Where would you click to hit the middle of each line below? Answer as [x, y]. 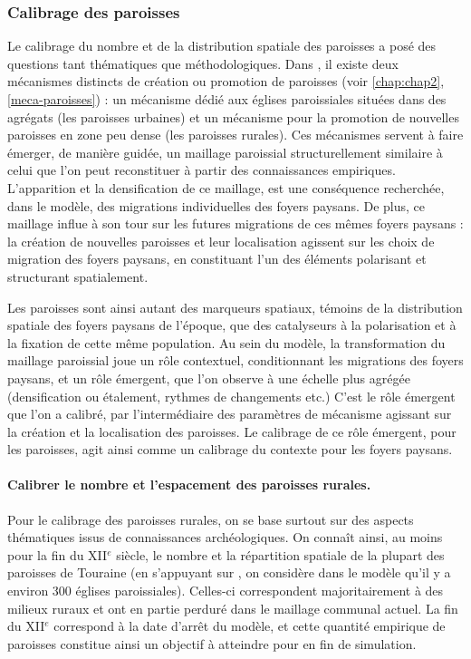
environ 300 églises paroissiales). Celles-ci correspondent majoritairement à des [226, 591]
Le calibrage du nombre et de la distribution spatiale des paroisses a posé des [222, 46]
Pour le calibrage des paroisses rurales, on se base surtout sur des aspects [211, 519]
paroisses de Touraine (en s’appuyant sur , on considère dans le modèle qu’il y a [229, 572]
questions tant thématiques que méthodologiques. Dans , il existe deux [203, 63]
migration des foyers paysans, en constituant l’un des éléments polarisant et [217, 259]
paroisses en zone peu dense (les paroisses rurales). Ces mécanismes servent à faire [235, 135]
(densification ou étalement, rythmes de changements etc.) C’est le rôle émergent [231, 396]
